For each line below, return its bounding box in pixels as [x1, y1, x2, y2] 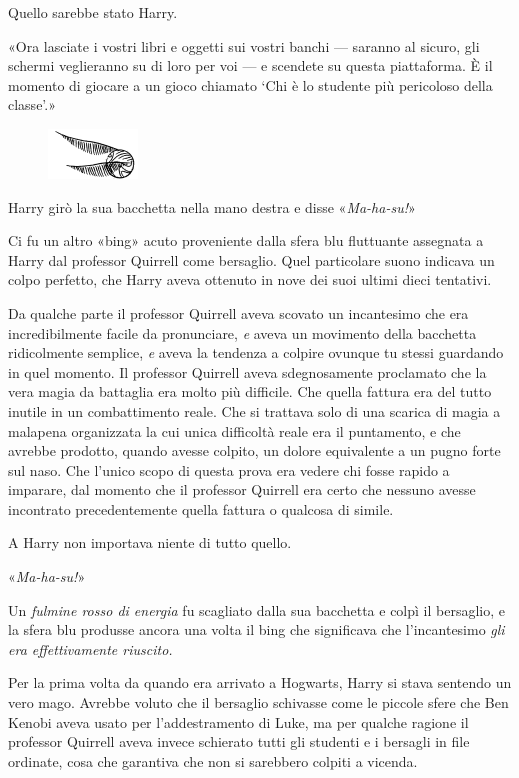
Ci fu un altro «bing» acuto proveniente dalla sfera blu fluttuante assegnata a [8, 230, 484, 251]
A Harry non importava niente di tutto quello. [8, 532, 292, 553]
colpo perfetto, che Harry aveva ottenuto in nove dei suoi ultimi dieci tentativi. [8, 269, 492, 290]
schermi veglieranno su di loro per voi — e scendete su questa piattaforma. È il [8, 55, 493, 76]
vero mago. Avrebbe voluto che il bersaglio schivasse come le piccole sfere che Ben [8, 692, 509, 713]
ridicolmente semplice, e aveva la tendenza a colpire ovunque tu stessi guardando [8, 342, 504, 363]
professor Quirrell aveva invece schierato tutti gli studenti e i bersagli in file [8, 731, 470, 752]
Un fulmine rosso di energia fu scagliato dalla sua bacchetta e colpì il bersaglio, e [8, 599, 505, 620]
